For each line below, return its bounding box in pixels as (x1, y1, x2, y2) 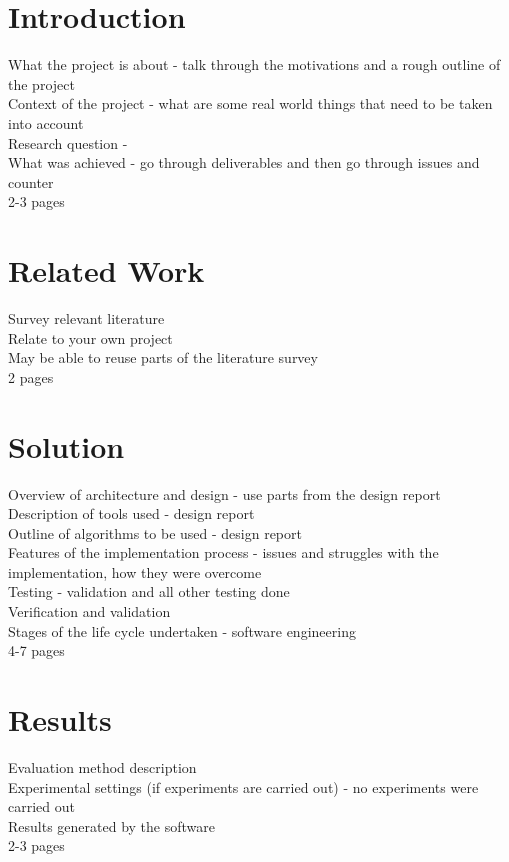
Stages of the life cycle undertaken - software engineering (8, 620, 356, 641)
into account (8, 112, 84, 133)
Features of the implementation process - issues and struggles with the (8, 542, 439, 563)
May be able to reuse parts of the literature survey (8, 347, 318, 368)
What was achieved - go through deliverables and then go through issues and (8, 152, 480, 173)
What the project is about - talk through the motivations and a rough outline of (8, 54, 501, 75)
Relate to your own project (8, 327, 173, 348)
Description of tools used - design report (8, 503, 255, 524)
